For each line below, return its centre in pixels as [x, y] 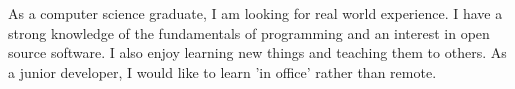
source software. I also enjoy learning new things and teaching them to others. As [257, 52]
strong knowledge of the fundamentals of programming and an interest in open [249, 32]
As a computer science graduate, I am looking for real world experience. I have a [255, 13]
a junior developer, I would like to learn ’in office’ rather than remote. [222, 71]
